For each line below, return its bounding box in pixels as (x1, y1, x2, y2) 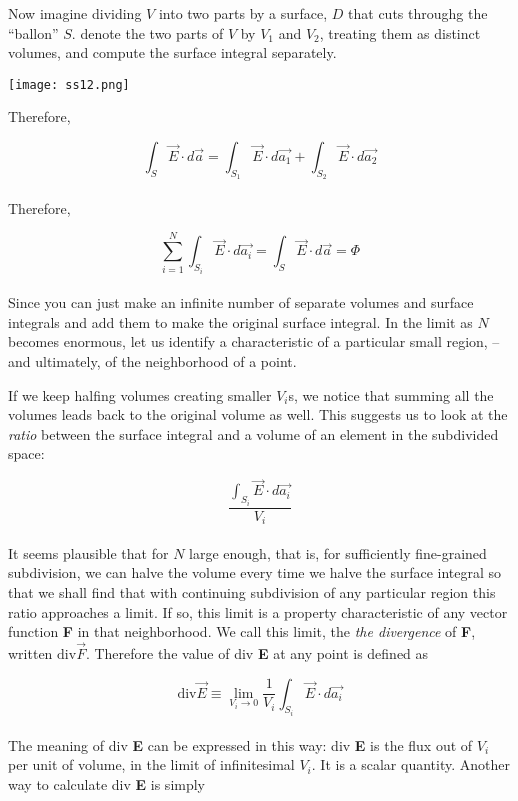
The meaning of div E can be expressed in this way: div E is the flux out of (8, 734, 473, 755)
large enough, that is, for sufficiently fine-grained (189, 542, 487, 563)
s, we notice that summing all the (288, 384, 494, 405)
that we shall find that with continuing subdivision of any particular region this (8, 581, 496, 602)
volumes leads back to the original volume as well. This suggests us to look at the (8, 404, 508, 425)
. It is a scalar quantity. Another (311, 754, 510, 775)
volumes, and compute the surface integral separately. (8, 42, 337, 63)
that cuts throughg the (348, 3, 488, 23)
